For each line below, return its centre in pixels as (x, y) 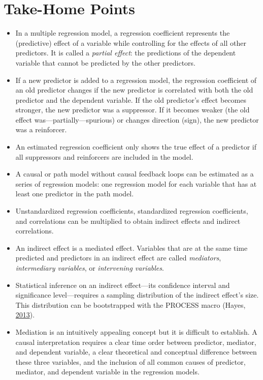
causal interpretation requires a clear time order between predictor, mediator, (136, 342)
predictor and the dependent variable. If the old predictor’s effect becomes (131, 99)
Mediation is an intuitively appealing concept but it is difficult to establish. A (136, 331)
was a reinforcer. (41, 129)
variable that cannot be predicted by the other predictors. (105, 62)
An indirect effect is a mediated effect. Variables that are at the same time (131, 247)
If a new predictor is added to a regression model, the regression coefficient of (136, 80)
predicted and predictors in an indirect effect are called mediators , (118, 258)
